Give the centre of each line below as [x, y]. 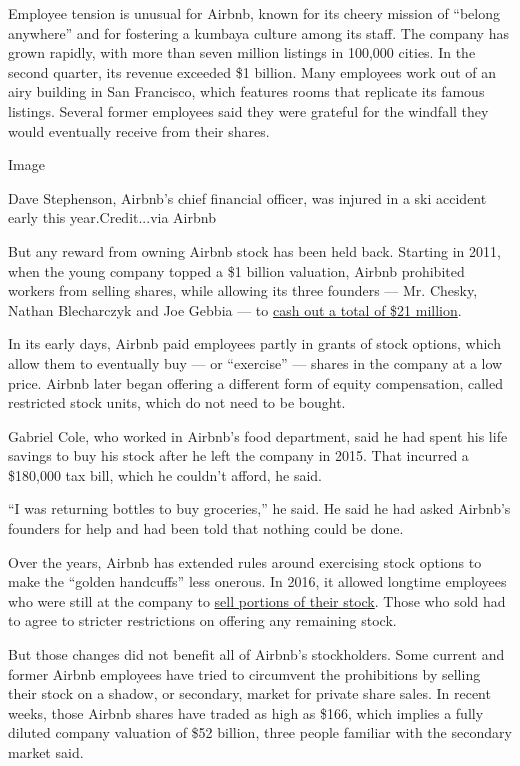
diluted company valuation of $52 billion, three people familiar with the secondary [260, 732]
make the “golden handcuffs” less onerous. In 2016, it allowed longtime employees [257, 581]
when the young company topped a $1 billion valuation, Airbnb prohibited [236, 270]
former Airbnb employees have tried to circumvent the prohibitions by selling [244, 673]
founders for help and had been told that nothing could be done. [206, 528]
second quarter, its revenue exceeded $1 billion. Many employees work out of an [252, 71]
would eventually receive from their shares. [139, 130]
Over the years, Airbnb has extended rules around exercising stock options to [245, 561]
